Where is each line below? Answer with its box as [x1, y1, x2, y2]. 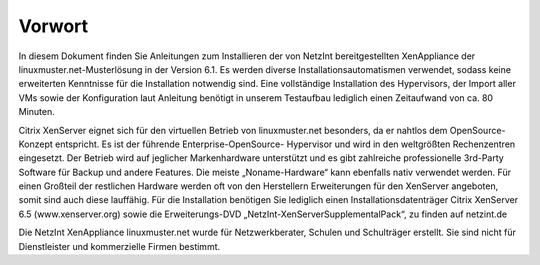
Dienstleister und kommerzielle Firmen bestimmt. [18, 240, 221, 252]
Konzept [18, 138, 54, 150]
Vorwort [18, 15, 89, 37]
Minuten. [18, 106, 55, 118]
